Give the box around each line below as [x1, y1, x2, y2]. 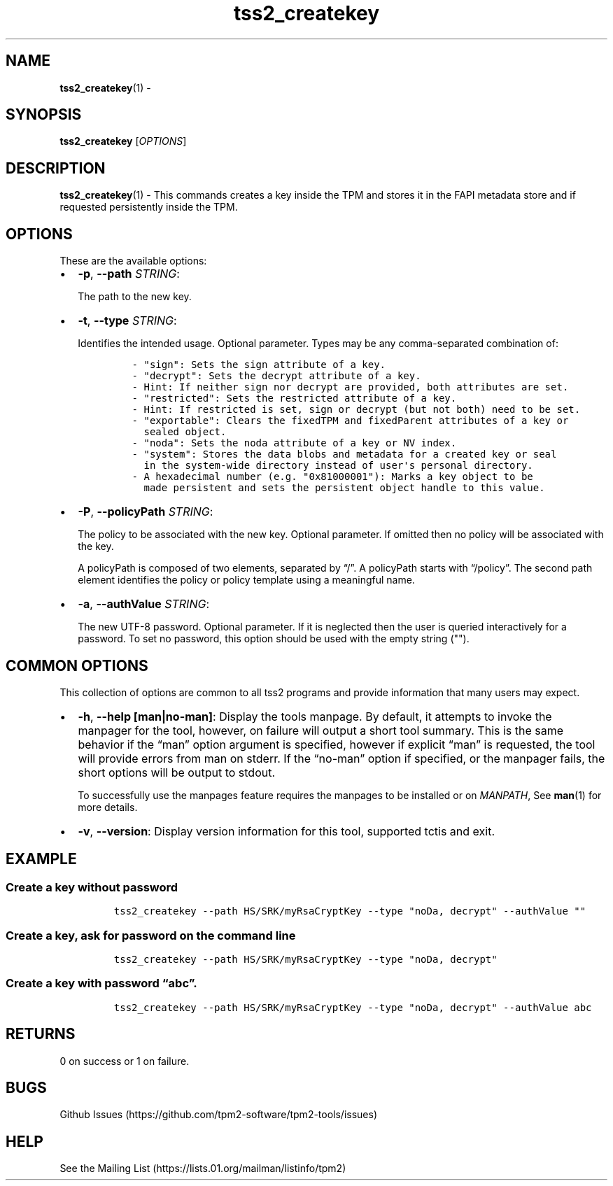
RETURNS [6, 1025, 76, 1043]
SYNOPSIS [6, 106, 82, 124]
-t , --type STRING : [78, 313, 177, 328]
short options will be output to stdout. [78, 765, 276, 779]
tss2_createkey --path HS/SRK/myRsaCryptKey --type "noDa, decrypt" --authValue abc [113, 1001, 592, 1013]
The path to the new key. [78, 290, 192, 303]
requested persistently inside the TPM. [59, 201, 238, 213]
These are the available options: [59, 255, 207, 267]
